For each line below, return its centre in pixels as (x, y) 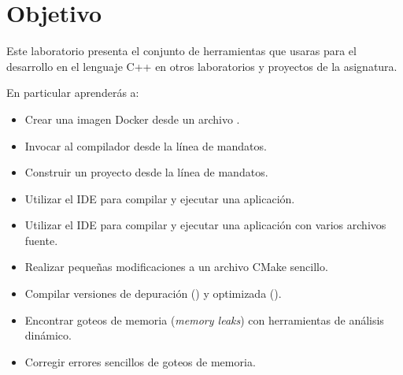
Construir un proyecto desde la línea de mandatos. (146, 172)
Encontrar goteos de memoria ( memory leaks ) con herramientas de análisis (204, 319)
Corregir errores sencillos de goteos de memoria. (140, 361)
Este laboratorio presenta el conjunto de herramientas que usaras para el (181, 51)
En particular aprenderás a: (73, 93)
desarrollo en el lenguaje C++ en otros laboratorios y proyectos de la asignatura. (202, 66)
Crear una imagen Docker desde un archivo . (132, 119)
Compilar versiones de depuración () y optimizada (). (153, 293)
